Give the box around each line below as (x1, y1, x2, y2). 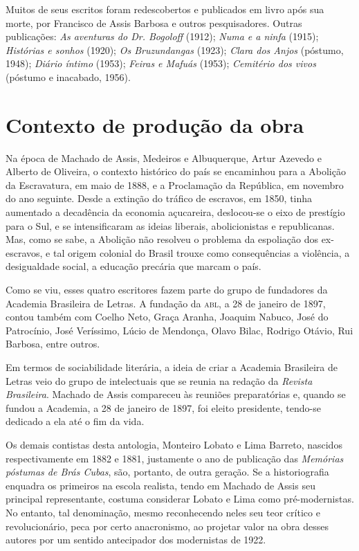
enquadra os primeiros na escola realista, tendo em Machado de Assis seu (6, 478, 315, 492)
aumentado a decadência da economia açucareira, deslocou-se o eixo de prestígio (6, 205, 345, 219)
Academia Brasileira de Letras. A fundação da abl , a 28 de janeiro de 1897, (6, 296, 326, 310)
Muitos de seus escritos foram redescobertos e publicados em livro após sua (6, 2, 324, 16)
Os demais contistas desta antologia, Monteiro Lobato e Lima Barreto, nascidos (6, 437, 342, 451)
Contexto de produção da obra (6, 110, 304, 138)
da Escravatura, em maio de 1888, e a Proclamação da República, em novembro (6, 177, 344, 192)
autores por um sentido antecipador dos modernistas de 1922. (6, 532, 266, 547)
